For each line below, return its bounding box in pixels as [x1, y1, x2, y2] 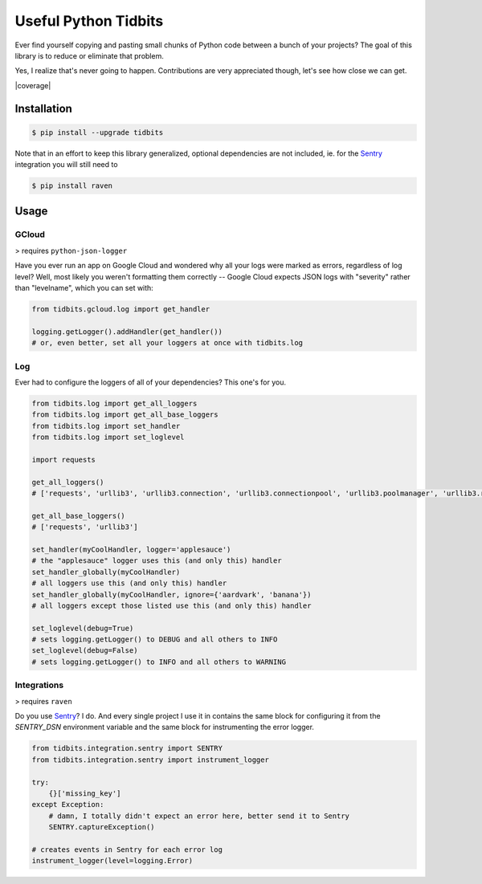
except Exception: [31, 800, 104, 809]
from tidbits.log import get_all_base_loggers [31, 410, 219, 419]
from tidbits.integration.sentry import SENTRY [31, 743, 223, 753]
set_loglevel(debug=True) [31, 623, 134, 633]
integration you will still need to [14, 160, 118, 169]
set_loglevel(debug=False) [31, 646, 138, 655]
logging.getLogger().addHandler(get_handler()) [31, 327, 223, 336]
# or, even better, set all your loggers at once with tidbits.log [31, 338, 304, 348]
